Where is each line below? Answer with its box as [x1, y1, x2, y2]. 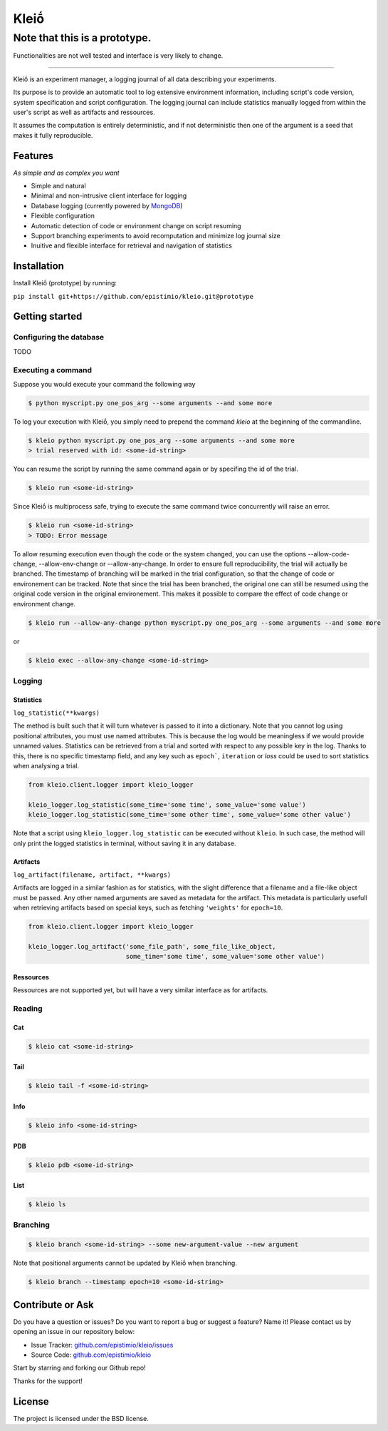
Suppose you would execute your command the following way [13, 380, 196, 388]
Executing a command [13, 365, 93, 375]
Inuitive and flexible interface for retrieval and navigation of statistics [31, 241, 233, 250]
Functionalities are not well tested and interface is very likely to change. [13, 51, 224, 60]
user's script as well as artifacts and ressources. [13, 108, 156, 116]
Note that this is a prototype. [13, 31, 152, 44]
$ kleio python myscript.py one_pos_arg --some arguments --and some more [28, 436, 295, 444]
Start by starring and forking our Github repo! [13, 1363, 146, 1373]
